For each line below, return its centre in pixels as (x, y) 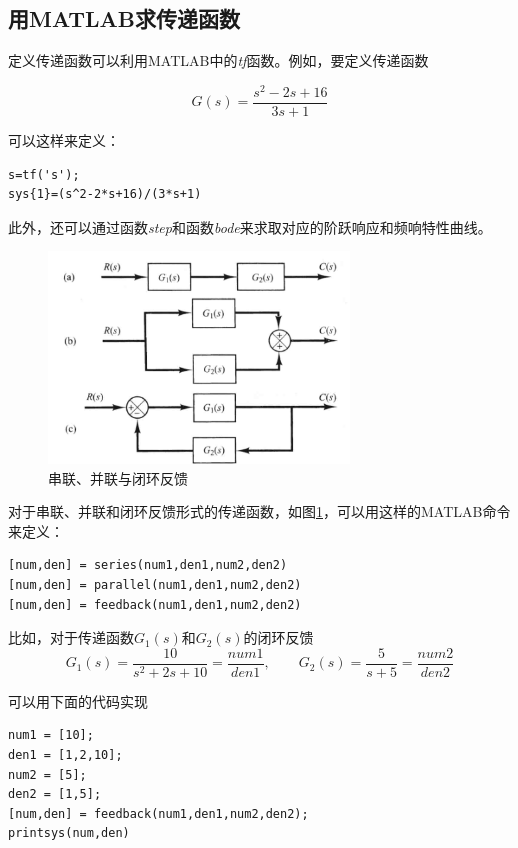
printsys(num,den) (69, 833)
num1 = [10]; (51, 735)
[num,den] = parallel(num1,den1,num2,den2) (155, 584)
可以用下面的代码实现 (78, 700)
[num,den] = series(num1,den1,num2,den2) (148, 565)
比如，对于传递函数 (71, 637)
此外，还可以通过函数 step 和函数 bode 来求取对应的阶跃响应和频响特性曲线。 (250, 226)
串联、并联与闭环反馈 (118, 477)
